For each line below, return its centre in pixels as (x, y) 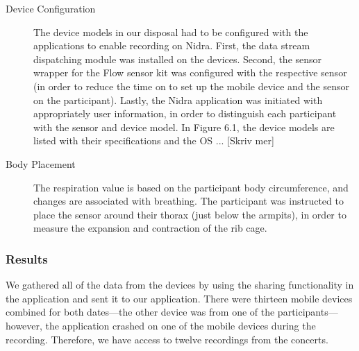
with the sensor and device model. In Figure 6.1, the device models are (184, 127)
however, (24, 325)
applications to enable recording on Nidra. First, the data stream (172, 45)
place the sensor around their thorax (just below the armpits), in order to (190, 214)
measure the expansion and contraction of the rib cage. (150, 228)
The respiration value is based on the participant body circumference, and (191, 187)
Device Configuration (51, 8)
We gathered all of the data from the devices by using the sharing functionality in (180, 285)
